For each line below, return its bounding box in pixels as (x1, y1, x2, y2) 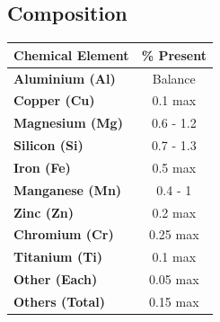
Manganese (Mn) (13, 180, 122, 199)
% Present (141, 45, 207, 64)
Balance (152, 68, 196, 87)
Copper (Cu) (13, 91, 95, 110)
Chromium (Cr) (13, 225, 114, 244)
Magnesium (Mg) (13, 113, 123, 132)
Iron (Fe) (13, 157, 71, 176)
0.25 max (148, 225, 199, 244)
